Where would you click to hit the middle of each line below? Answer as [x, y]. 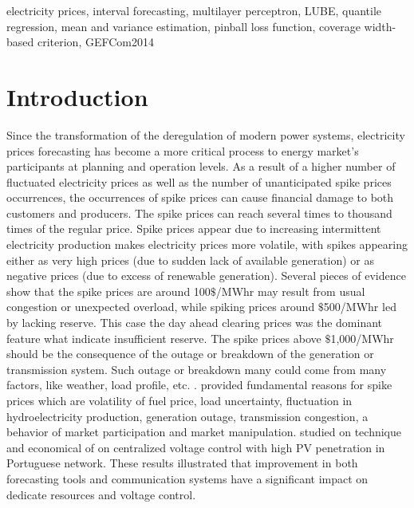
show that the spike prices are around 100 [108, 291]
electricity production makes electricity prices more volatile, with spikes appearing [207, 244]
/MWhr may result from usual [290, 291]
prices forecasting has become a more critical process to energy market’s [183, 150]
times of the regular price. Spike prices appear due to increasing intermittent [194, 228]
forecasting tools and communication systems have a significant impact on [187, 478]
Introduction [77, 96]
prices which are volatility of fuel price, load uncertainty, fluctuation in [179, 400]
